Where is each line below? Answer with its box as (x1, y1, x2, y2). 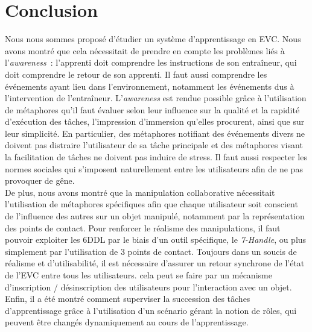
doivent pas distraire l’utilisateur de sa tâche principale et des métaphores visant (5, 139, 303, 151)
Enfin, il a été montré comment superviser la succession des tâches (5, 292, 250, 305)
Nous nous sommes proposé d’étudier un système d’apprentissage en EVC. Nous (5, 33, 301, 45)
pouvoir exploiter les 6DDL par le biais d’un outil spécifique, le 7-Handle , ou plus (5, 233, 307, 246)
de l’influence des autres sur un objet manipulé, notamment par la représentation (5, 210, 305, 222)
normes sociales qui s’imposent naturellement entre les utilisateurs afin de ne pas (5, 162, 303, 175)
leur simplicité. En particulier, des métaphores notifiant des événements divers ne (5, 127, 305, 139)
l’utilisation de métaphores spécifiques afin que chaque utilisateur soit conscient (5, 198, 298, 210)
